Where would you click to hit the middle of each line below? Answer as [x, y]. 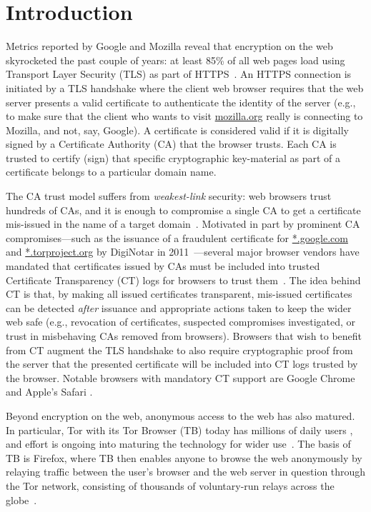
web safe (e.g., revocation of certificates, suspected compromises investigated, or [181, 322]
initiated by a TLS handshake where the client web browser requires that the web [185, 87]
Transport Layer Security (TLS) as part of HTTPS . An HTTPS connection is [179, 74]
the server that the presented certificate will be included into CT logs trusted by [182, 364]
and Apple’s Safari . [49, 392]
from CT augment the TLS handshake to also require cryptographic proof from [179, 350]
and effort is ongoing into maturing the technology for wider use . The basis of [178, 444]
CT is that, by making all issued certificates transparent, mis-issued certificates [179, 294]
